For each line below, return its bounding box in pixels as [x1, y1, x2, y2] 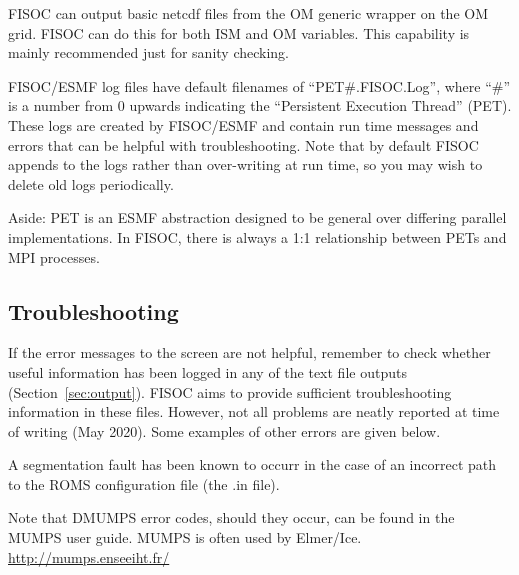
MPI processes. [8, 246, 100, 267]
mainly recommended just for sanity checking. [8, 42, 290, 63]
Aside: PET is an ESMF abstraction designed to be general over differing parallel [8, 207, 507, 228]
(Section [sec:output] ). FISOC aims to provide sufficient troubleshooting [8, 381, 452, 402]
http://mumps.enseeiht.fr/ [8, 546, 170, 567]
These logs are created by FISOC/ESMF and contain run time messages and [8, 114, 479, 135]
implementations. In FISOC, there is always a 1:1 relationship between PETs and [8, 226, 507, 247]
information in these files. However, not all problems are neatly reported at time [8, 401, 500, 422]
